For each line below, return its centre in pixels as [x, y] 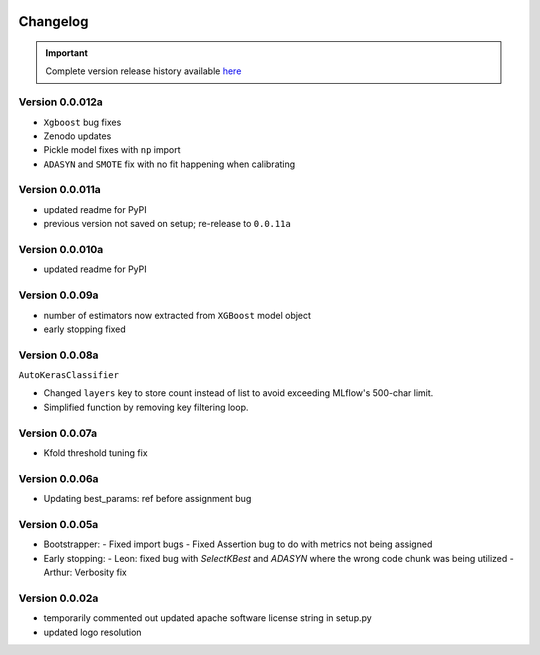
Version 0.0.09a [58, 295]
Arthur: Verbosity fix [85, 572]
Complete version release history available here [143, 71]
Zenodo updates [77, 136]
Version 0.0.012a [61, 102]
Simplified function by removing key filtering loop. [146, 407]
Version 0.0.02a [58, 598]
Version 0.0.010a [61, 250]
